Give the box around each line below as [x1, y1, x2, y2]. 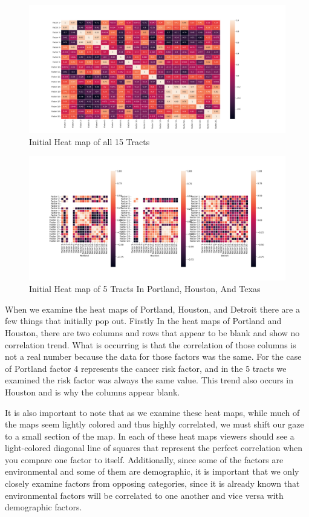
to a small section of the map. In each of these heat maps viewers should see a [5, 429, 294, 442]
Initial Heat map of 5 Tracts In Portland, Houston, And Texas [29, 282, 261, 295]
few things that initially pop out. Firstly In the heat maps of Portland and [5, 314, 282, 327]
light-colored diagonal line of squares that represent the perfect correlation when [5, 441, 303, 454]
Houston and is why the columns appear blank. [5, 385, 180, 398]
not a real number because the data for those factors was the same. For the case [5, 350, 302, 363]
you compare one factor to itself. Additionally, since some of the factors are [5, 453, 284, 466]
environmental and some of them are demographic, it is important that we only [5, 465, 299, 478]
